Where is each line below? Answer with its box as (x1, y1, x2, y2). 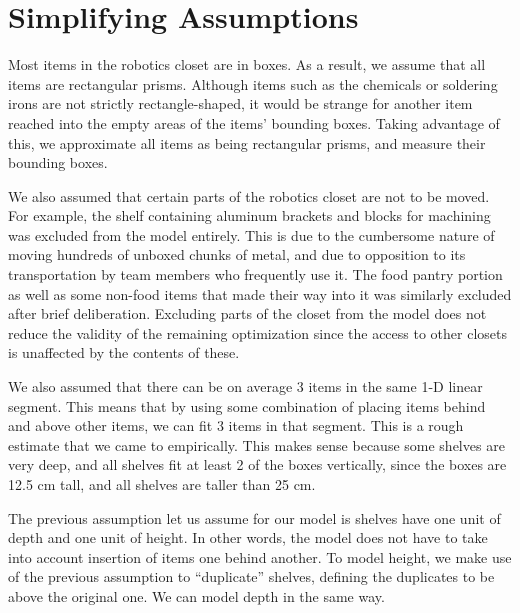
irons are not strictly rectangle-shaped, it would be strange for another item (8, 93, 473, 114)
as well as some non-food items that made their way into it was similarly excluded (8, 283, 512, 304)
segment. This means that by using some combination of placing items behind (8, 395, 486, 416)
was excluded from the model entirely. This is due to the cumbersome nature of (8, 224, 495, 245)
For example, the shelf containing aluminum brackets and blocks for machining (8, 205, 491, 226)
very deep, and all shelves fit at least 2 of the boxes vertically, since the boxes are (8, 454, 507, 475)
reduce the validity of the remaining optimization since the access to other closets (8, 322, 507, 343)
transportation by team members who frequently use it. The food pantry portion (8, 264, 503, 285)
